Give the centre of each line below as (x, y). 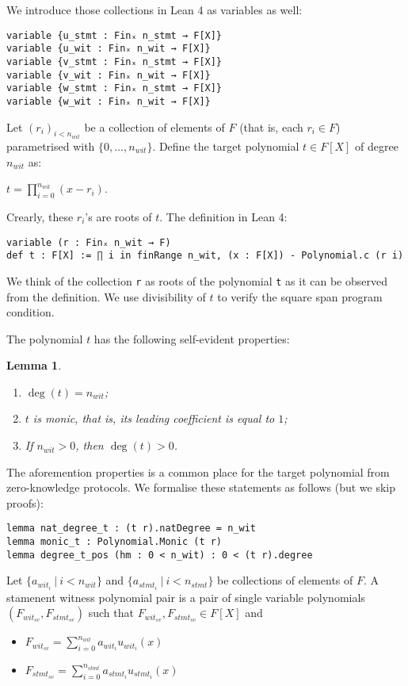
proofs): (25, 502)
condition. (31, 312)
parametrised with (51, 146)
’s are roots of (118, 216)
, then (90, 445)
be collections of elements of (285, 580)
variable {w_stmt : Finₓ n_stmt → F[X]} (114, 88)
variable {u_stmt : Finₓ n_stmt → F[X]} (114, 35)
